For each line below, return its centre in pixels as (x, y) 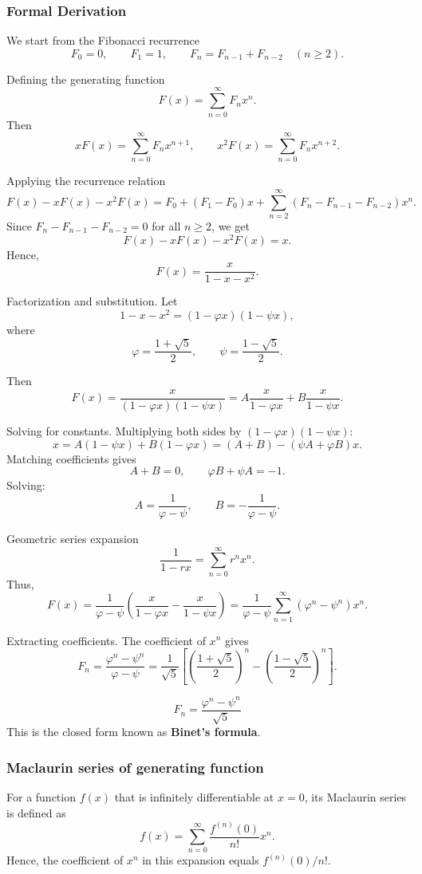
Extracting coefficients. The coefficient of (106, 640)
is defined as (36, 812)
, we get (231, 225)
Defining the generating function (86, 79)
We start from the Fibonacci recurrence (103, 40)
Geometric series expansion (73, 538)
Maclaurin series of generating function (135, 767)
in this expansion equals (201, 860)
